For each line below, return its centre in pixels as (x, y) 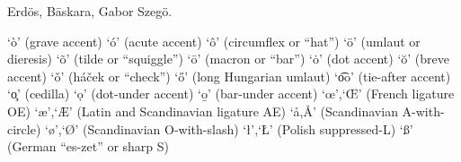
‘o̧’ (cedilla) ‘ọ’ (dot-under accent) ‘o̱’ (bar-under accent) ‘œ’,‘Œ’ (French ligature (231, 94)
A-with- (423, 111)
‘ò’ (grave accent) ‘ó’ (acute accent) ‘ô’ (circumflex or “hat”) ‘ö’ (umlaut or (214, 41)
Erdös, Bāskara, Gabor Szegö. (90, 11)
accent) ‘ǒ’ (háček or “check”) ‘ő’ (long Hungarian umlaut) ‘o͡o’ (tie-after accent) (229, 76)
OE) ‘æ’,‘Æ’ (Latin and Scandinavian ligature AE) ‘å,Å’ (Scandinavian (203, 111)
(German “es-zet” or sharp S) (89, 146)
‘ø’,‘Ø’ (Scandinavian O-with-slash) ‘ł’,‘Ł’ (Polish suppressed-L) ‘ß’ (229, 128)
